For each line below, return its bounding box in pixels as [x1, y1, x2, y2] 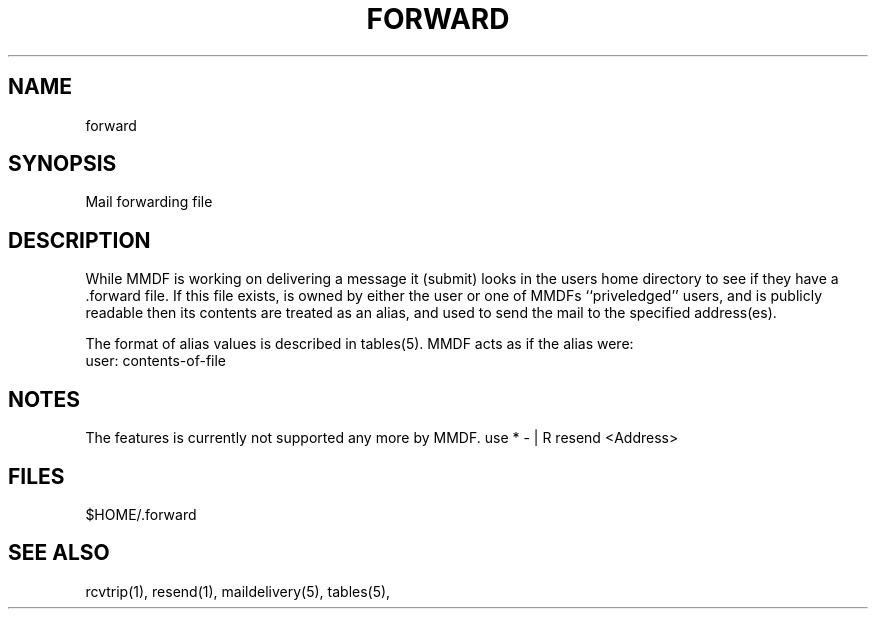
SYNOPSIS [8, 151, 117, 177]
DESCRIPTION [8, 227, 151, 253]
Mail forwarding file [85, 193, 213, 211]
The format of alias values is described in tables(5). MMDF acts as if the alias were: [85, 335, 634, 353]
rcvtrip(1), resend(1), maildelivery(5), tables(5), [85, 582, 391, 600]
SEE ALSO [8, 540, 110, 566]
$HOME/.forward [85, 505, 197, 523]
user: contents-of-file [85, 352, 227, 370]
